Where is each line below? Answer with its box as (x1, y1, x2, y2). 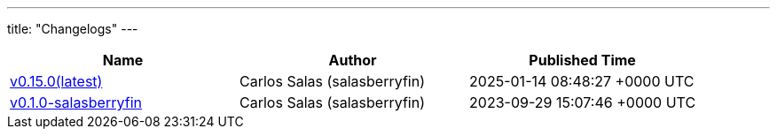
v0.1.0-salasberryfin (10, 94, 142, 111)
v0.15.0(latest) (10, 72, 103, 90)
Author (328, 51, 377, 69)
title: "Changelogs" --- (7, 21, 138, 36)
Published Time (529, 51, 636, 69)
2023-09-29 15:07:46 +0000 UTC (469, 94, 696, 111)
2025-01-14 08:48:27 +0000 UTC (469, 72, 695, 90)
